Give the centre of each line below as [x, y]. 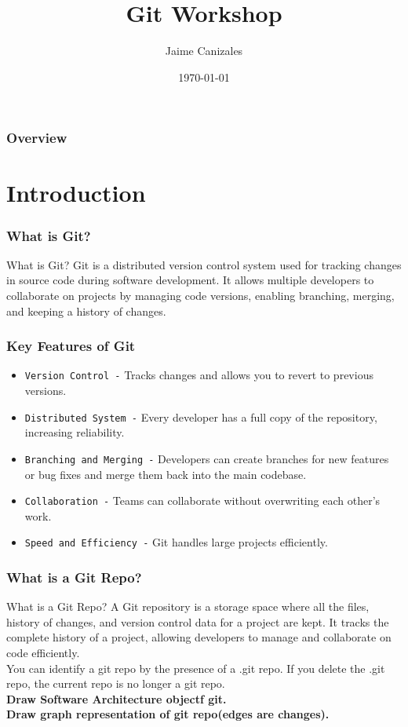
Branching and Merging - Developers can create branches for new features [207, 458]
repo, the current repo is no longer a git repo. [116, 683]
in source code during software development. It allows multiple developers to [190, 280]
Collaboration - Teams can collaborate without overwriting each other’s [202, 500]
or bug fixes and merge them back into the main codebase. [166, 474]
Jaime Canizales [204, 51]
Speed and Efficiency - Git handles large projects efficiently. [176, 542]
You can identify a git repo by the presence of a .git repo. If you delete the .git [196, 668]
